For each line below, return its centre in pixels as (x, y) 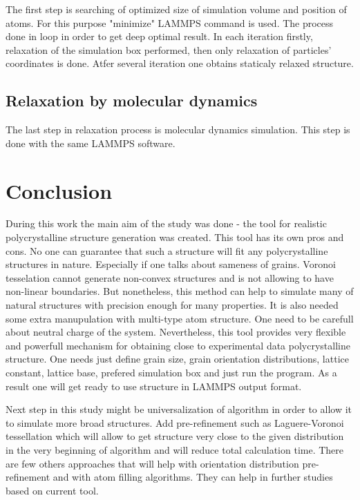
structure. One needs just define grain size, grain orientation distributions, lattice (177, 359)
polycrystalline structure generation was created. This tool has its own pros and (175, 237)
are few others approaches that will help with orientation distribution (152, 463)
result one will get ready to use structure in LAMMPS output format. (154, 386)
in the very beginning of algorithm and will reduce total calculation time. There (175, 449)
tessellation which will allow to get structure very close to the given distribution (175, 436)
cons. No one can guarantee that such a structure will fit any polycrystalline (167, 250)
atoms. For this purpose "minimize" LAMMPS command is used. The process (170, 22)
